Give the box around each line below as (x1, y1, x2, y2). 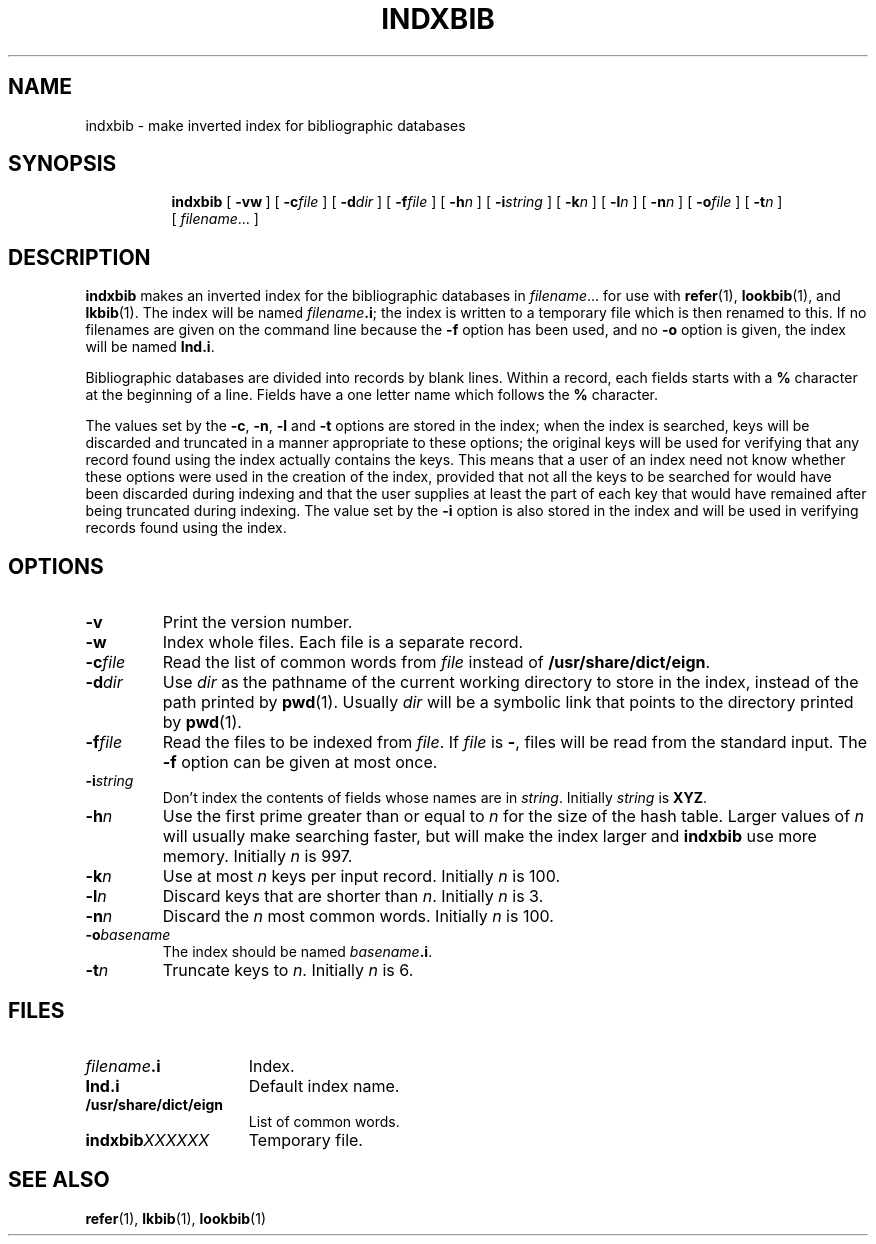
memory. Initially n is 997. (162, 846, 353, 867)
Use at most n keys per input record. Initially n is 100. (162, 866, 560, 887)
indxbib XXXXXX (85, 1129, 210, 1150)
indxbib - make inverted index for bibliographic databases (85, 116, 466, 134)
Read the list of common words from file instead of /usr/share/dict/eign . (162, 652, 711, 673)
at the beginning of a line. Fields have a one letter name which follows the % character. (85, 386, 659, 404)
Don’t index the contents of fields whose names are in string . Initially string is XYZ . (162, 789, 708, 807)
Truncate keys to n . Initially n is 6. (162, 960, 414, 981)
